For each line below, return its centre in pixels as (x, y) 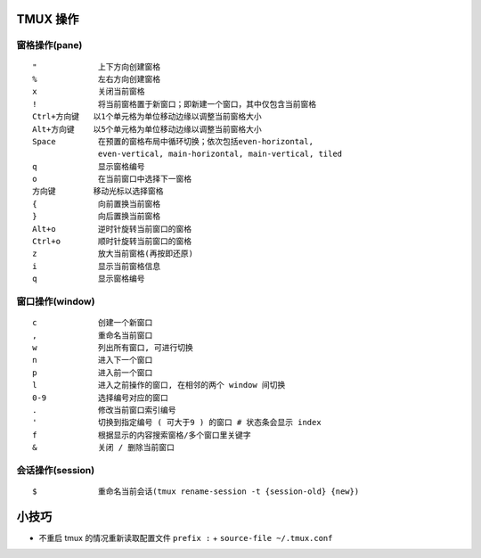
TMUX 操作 (48, 19)
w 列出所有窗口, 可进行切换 (113, 347)
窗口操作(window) (56, 301)
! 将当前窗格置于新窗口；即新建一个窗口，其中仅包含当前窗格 (175, 104)
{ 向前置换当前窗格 (97, 204)
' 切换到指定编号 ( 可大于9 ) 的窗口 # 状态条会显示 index (177, 423)
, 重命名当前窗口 (93, 335)
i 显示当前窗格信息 (97, 266)
